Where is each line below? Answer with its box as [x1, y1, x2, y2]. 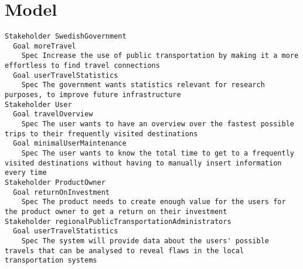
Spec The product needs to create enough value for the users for [21, 198, 286, 206]
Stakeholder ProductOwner [5, 178, 105, 187]
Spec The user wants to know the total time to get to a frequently [21, 149, 294, 157]
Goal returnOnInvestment [13, 188, 110, 196]
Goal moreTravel [13, 42, 76, 50]
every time [5, 168, 47, 177]
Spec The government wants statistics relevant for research [21, 81, 265, 89]
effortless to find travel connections [5, 61, 160, 70]
